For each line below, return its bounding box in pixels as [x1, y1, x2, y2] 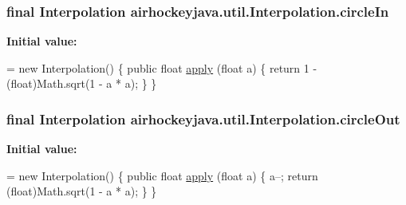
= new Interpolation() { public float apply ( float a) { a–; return [6, 167, 318, 183]
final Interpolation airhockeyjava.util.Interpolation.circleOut [6, 108, 400, 128]
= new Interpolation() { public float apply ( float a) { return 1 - [6, 59, 317, 76]
